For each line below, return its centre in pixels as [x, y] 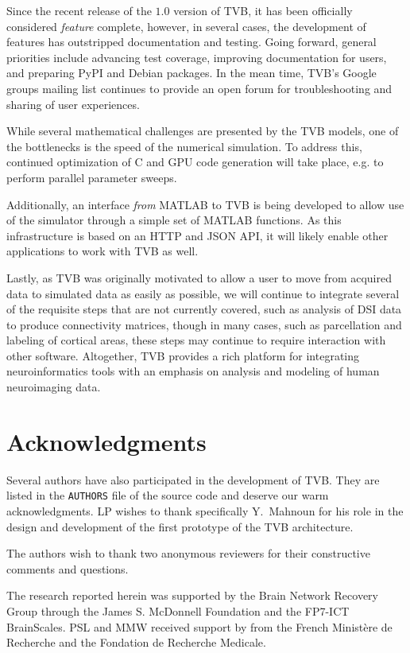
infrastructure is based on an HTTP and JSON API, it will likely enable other [197, 235]
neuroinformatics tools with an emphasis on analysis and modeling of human [193, 371]
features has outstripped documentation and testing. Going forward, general [191, 42]
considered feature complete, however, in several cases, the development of [186, 26]
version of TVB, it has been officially [263, 10]
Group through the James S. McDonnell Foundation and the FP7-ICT [178, 611]
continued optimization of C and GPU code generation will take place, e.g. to [195, 162]
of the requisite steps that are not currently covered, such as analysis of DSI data [204, 309]
